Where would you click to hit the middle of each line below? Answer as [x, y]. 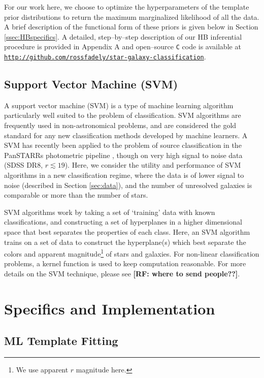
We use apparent [42, 370]
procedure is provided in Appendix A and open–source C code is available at [123, 46]
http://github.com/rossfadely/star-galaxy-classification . [105, 57]
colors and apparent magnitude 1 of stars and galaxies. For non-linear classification [132, 253]
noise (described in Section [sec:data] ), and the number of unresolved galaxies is [128, 185]
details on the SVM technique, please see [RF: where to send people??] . [122, 274]
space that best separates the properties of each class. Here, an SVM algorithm [127, 232]
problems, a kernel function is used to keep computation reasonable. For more [125, 263]
